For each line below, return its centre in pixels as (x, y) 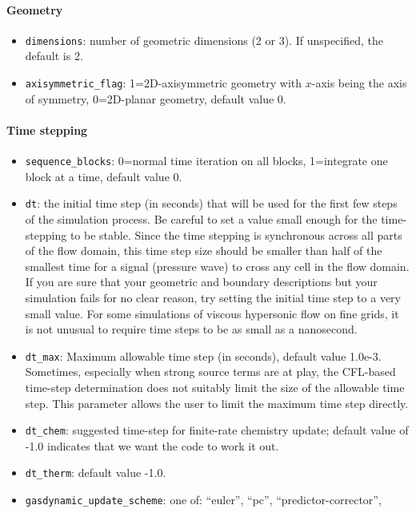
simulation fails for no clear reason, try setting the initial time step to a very (213, 297)
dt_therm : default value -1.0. (96, 473)
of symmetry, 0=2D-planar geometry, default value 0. (156, 98)
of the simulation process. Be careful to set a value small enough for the (201, 219)
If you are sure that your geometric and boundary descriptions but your (201, 282)
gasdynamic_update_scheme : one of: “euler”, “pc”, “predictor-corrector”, (203, 500)
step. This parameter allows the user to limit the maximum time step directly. (217, 403)
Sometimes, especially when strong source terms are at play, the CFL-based (210, 372)
